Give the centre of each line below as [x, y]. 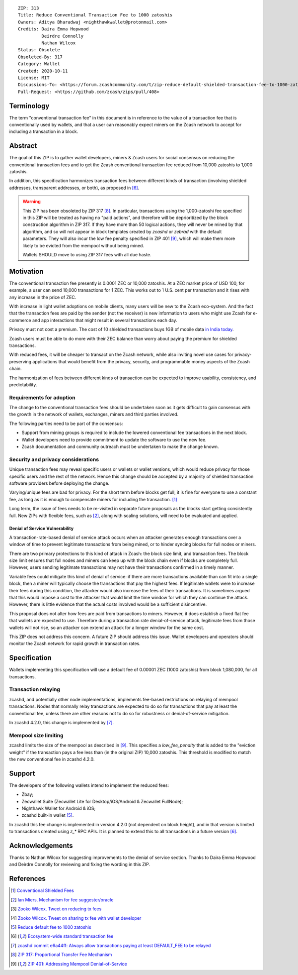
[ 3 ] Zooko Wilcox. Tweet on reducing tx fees [56, 909]
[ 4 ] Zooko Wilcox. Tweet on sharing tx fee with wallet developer [76, 918]
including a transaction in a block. [44, 131]
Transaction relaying [35, 689]
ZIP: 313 [29, 8]
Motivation [26, 271]
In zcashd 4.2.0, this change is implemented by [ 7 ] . [62, 722]
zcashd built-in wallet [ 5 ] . [48, 815]
